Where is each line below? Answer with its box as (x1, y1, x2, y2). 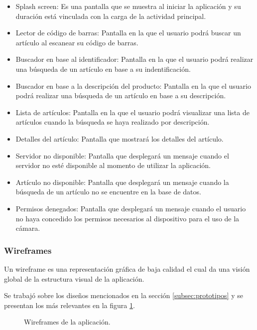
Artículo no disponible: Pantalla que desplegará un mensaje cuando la (15, 176, 229, 187)
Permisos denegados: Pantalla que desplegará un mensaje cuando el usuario (15, 203, 246, 213)
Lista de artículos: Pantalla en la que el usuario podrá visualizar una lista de (15, 107, 250, 117)
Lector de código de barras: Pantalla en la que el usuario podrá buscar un (15, 27, 241, 38)
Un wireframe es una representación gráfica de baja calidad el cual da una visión (4, 263, 250, 274)
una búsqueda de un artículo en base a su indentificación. (15, 63, 191, 74)
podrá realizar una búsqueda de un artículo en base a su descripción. (15, 90, 226, 101)
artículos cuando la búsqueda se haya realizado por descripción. (15, 117, 210, 127)
